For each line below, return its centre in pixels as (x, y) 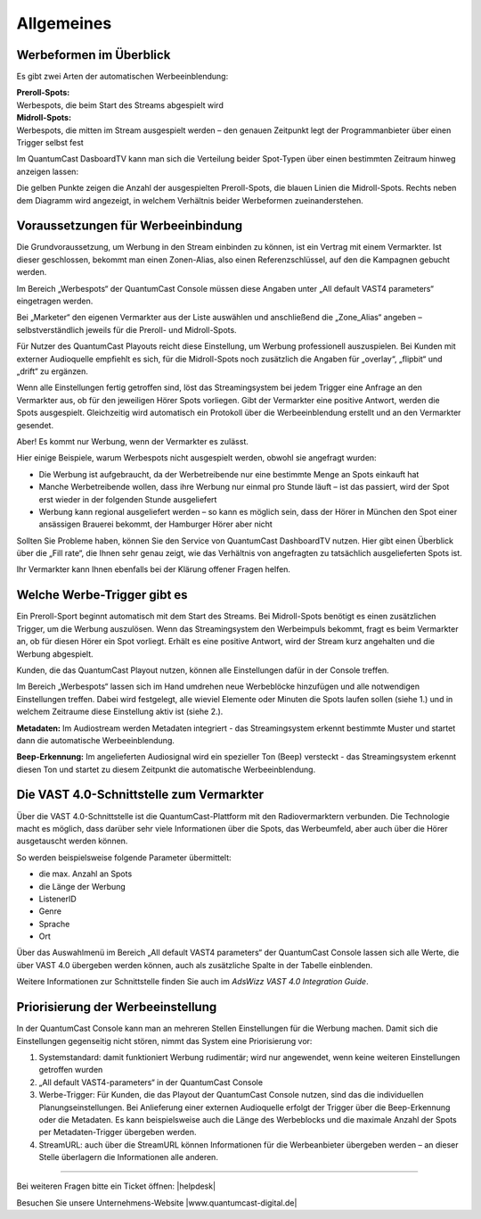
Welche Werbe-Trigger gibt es (102, 595)
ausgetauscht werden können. (72, 841)
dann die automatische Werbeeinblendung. (96, 740)
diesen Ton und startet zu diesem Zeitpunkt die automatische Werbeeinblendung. (166, 769)
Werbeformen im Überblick (94, 55)
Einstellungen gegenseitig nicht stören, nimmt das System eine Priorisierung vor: (164, 1041)
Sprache (54, 924)
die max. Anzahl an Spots (86, 874)
